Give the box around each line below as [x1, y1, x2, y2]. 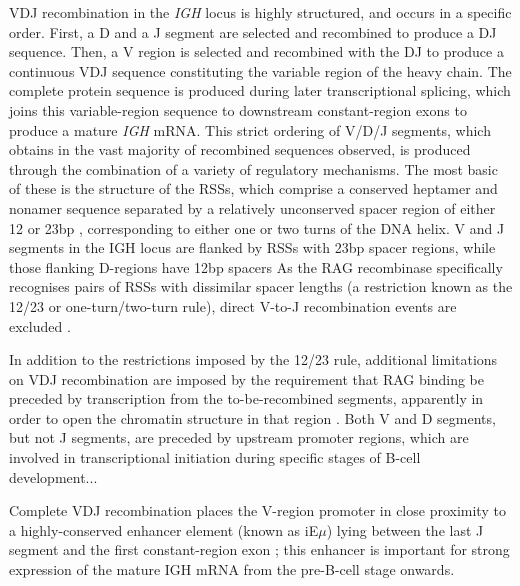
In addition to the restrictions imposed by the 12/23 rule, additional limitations [9, 349, 498, 370]
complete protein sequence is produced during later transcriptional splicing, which [9, 80, 511, 101]
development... [9, 466, 98, 487]
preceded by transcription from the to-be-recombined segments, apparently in [9, 388, 484, 409]
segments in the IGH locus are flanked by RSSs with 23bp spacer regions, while [9, 237, 496, 258]
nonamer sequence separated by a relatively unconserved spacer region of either [9, 197, 496, 218]
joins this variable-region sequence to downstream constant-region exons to [9, 99, 467, 120]
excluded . [9, 315, 71, 336]
